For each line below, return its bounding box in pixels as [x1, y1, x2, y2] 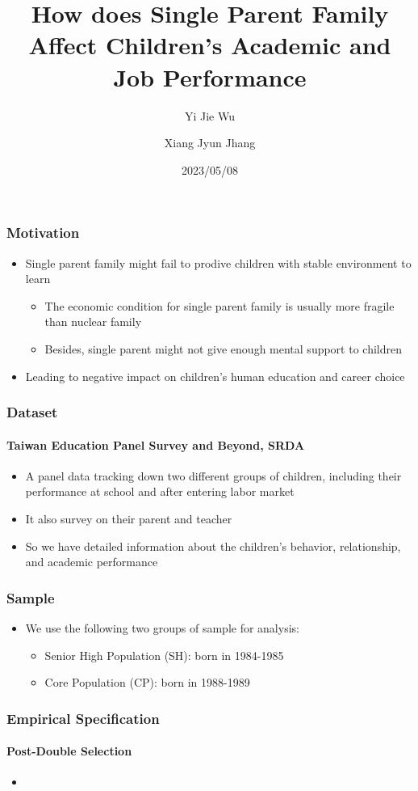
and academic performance [25, 553, 158, 570]
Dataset [6, 402, 58, 422]
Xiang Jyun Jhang [164, 134, 256, 151]
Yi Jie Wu [184, 107, 236, 124]
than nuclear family [44, 313, 142, 330]
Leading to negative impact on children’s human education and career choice [25, 367, 405, 384]
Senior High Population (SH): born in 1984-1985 [44, 646, 284, 663]
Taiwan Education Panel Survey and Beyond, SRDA [6, 436, 305, 453]
